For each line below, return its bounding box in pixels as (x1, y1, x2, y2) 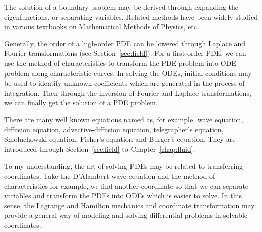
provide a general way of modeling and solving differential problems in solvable (4, 210, 248, 220)
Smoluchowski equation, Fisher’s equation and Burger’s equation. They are (4, 134, 236, 144)
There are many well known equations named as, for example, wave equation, (4, 114, 243, 124)
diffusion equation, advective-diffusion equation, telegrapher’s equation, (4, 124, 224, 134)
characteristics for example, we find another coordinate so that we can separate (4, 180, 249, 191)
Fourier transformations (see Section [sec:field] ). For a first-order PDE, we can (4, 48, 246, 58)
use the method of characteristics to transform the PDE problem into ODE (4, 57, 236, 68)
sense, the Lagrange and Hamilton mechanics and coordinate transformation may (4, 200, 255, 210)
